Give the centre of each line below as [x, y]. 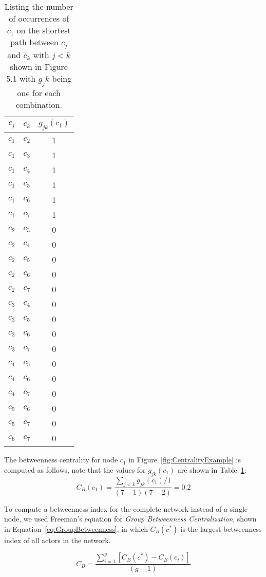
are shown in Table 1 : [212, 469]
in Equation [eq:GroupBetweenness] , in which [76, 528]
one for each [39, 93]
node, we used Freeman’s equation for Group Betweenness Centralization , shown [130, 519]
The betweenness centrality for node [61, 460]
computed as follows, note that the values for [75, 469]
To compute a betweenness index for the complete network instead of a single [126, 508]
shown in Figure [39, 66]
